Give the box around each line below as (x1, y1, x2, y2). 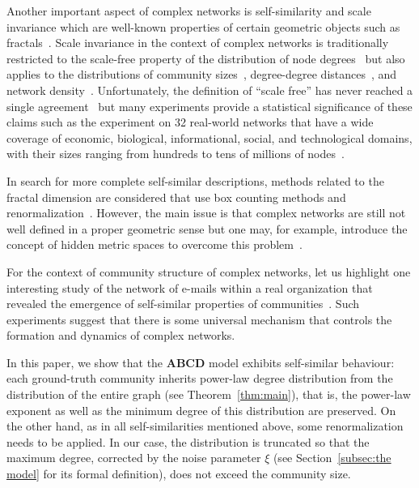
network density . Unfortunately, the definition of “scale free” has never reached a (6, 81, 413, 98)
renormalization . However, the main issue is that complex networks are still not (6, 204, 406, 221)
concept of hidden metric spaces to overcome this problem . (6, 236, 303, 253)
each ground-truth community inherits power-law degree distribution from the (6, 370, 393, 387)
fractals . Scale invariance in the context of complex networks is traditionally (6, 34, 389, 51)
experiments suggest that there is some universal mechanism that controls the (6, 310, 392, 327)
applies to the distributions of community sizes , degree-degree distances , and (6, 66, 397, 83)
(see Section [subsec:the (273, 449, 391, 466)
